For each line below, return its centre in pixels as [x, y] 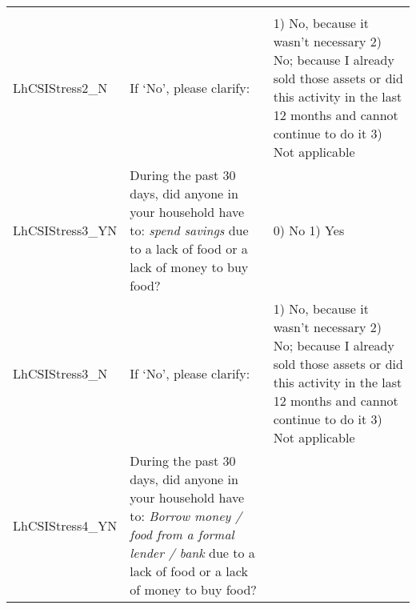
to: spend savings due [189, 230]
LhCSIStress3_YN [65, 230]
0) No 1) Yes [309, 230]
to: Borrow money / [186, 516]
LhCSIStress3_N [60, 373]
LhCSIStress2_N [60, 87]
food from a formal [182, 534]
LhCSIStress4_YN [65, 525]
